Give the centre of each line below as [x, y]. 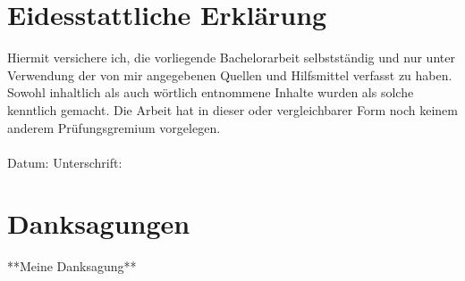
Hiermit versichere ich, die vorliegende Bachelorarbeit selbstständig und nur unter [231, 58]
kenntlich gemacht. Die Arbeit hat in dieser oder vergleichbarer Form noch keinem [232, 109]
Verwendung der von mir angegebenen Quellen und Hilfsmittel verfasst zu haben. [230, 74]
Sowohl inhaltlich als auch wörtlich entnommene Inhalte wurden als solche [211, 92]
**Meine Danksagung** [72, 266]
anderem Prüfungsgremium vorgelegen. [114, 127]
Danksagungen [99, 223]
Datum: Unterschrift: [65, 162]
